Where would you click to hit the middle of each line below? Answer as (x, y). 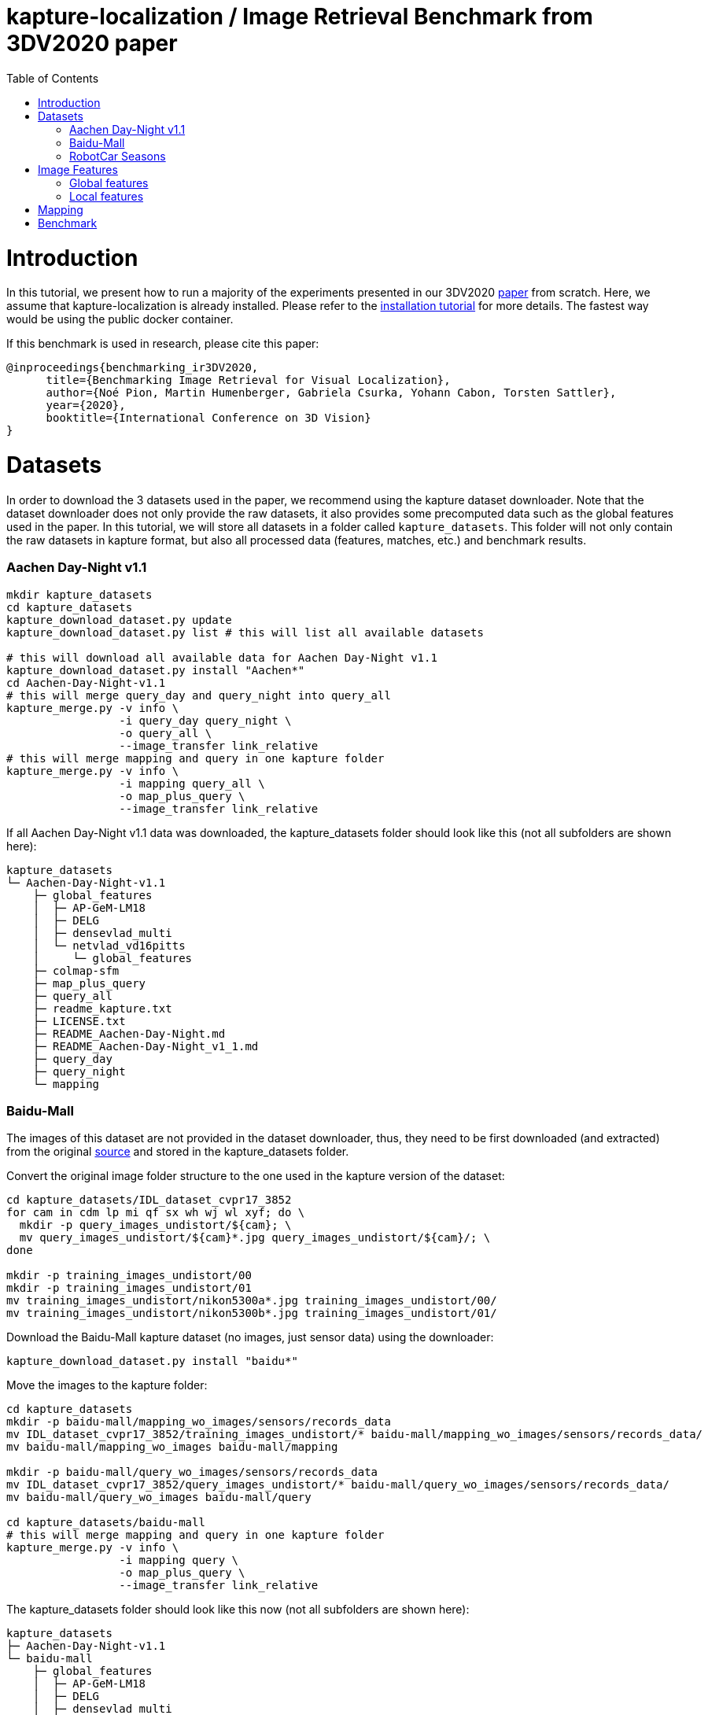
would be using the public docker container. (120, 319)
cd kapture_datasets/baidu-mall (106, 1523)
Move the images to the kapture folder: (107, 1385)
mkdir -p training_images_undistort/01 (129, 1288)
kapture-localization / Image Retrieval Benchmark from (300, 17)
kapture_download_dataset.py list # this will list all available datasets (245, 632)
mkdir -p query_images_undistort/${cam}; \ (155, 1225)
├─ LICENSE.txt (79, 1021)
